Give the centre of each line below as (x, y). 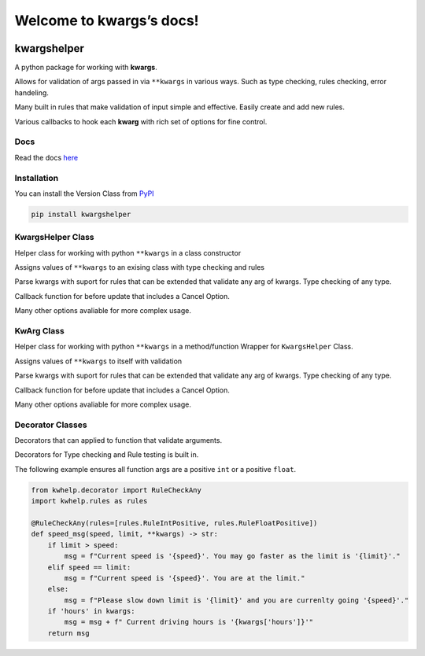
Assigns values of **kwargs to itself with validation (98, 361)
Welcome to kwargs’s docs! (107, 20)
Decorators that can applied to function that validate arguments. (118, 440)
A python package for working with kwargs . (86, 68)
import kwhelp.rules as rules (89, 501)
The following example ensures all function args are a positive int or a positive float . (155, 469)
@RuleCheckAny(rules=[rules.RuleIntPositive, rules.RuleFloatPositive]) (174, 523)
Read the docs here (46, 157)
